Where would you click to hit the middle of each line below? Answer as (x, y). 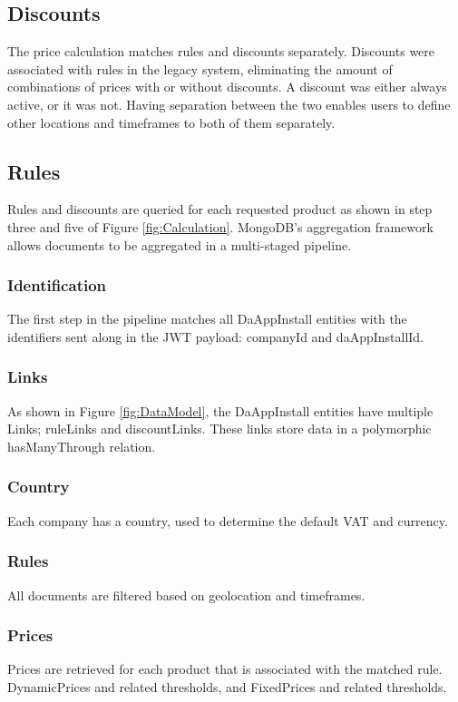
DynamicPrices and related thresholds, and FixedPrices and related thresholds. (227, 687)
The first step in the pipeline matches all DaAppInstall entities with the (207, 319)
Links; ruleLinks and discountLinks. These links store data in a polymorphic (219, 429)
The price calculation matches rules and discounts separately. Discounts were (221, 51)
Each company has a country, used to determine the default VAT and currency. (228, 520)
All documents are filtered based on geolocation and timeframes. (186, 595)
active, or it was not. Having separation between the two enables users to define (229, 104)
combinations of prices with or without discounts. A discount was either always (227, 87)
